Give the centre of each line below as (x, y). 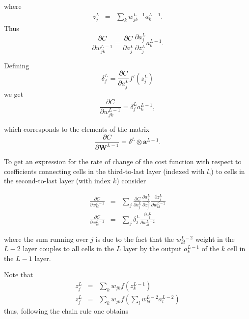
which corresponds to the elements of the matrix (77, 129)
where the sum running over (46, 239)
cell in (236, 248)
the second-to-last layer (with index (57, 181)
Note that (19, 275)
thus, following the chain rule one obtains (66, 311)
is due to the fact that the (135, 239)
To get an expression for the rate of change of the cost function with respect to (123, 161)
